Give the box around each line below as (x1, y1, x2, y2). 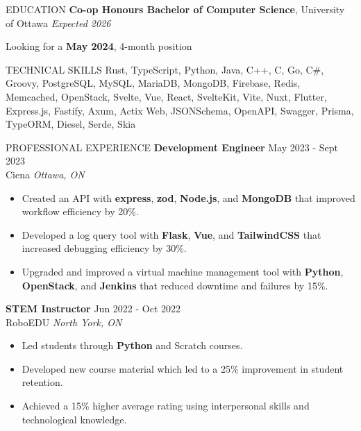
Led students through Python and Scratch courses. (22, 338, 243, 353)
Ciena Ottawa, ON (6, 167, 85, 181)
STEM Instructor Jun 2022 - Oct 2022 (6, 301, 181, 316)
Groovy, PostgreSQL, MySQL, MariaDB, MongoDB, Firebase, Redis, (6, 76, 301, 90)
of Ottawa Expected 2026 (6, 15, 111, 30)
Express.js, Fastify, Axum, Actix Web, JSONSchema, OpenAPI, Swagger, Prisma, (6, 103, 354, 117)
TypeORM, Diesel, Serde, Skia (6, 117, 136, 131)
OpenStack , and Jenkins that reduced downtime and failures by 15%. (22, 278, 328, 292)
